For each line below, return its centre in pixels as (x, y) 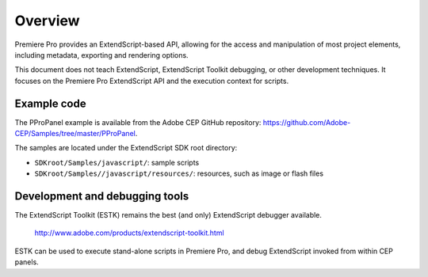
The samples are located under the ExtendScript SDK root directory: (126, 148)
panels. (27, 262)
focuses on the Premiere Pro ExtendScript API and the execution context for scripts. (152, 81)
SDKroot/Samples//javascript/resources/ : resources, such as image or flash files (179, 173)
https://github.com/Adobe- (307, 122)
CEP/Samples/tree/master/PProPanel (75, 134)
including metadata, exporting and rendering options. (102, 55)
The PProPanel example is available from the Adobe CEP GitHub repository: (138, 122)
